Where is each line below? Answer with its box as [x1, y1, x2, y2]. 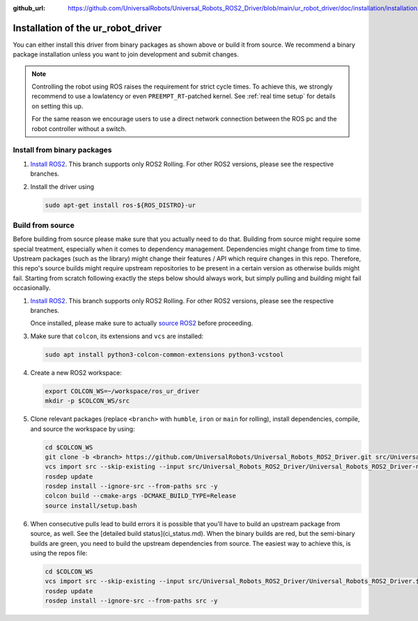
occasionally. [13, 284, 51, 292]
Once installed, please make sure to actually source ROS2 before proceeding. [30, 319, 254, 328]
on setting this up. [31, 102, 84, 110]
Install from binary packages [13, 145, 112, 155]
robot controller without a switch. [31, 124, 127, 132]
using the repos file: [30, 549, 88, 557]
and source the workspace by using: [30, 424, 135, 433]
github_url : [13, 4, 45, 12]
